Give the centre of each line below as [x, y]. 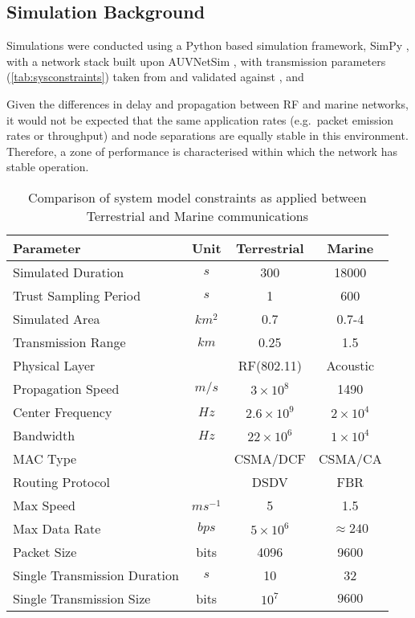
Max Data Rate [57, 528]
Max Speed [44, 505]
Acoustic [350, 365]
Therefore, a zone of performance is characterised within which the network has [202, 151]
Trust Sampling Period [77, 295]
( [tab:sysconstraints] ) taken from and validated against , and [155, 77]
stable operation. [48, 167]
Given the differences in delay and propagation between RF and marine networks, [207, 103]
